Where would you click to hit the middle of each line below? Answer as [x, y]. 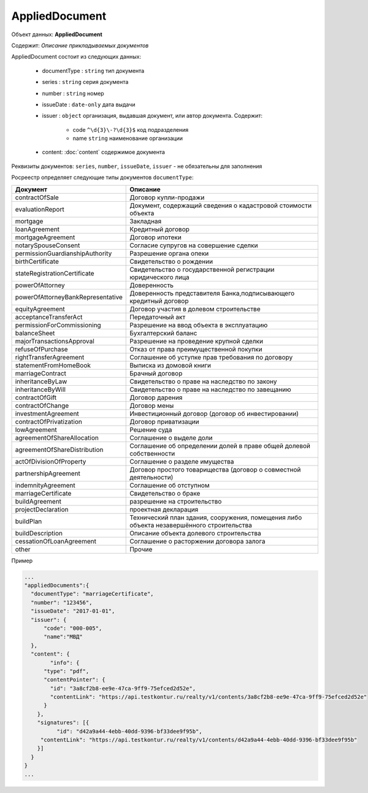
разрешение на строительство [176, 501]
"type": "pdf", [67, 671]
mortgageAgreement [45, 237]
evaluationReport [40, 209]
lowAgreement [36, 429]
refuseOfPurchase [41, 349]
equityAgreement [40, 308]
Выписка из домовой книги [171, 365]
